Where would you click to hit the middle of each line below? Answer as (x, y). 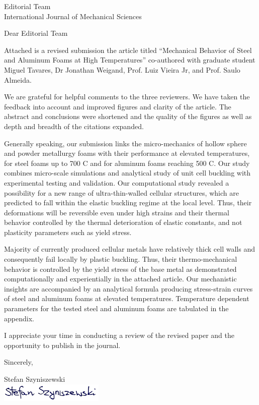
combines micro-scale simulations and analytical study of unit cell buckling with (127, 173)
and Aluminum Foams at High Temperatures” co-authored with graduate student (130, 60)
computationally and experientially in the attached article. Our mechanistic (120, 279)
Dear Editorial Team (36, 33)
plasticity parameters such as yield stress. (68, 232)
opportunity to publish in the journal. (62, 345)
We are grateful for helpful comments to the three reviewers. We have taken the (127, 97)
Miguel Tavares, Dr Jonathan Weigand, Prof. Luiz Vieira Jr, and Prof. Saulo (122, 69)
